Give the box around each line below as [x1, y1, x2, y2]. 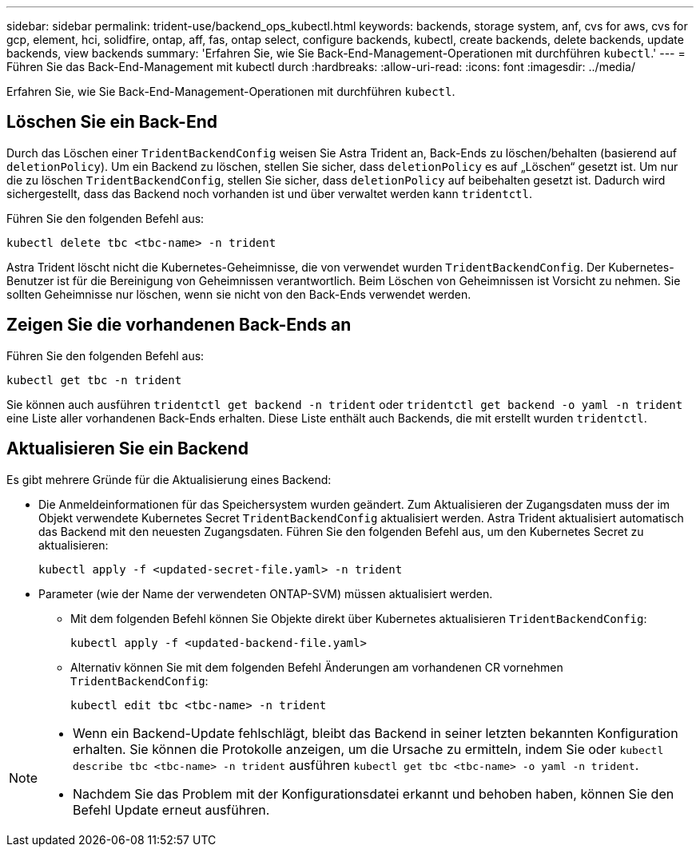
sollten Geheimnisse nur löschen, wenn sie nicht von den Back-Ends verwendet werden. [6, 287, 471, 301]
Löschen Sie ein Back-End [6, 112, 217, 133]
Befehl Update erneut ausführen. [73, 801, 270, 818]
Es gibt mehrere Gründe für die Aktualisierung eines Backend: [6, 472, 332, 486]
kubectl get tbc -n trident [6, 373, 182, 387]
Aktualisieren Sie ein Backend [6, 438, 249, 459]
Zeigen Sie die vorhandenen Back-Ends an [6, 315, 352, 335]
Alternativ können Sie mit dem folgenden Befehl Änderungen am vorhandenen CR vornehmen [70, 660, 563, 674]
